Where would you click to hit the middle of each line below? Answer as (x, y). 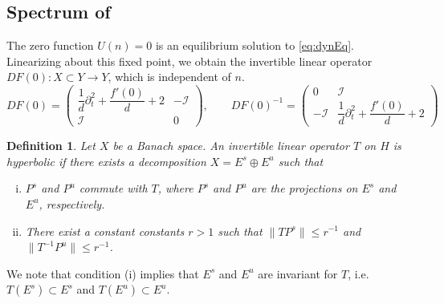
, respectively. (72, 203)
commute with (113, 188)
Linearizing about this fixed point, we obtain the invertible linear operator (189, 61)
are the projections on (304, 188)
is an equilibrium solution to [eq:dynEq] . (255, 45)
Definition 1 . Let (51, 146)
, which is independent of (169, 77)
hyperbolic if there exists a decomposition (106, 161)
